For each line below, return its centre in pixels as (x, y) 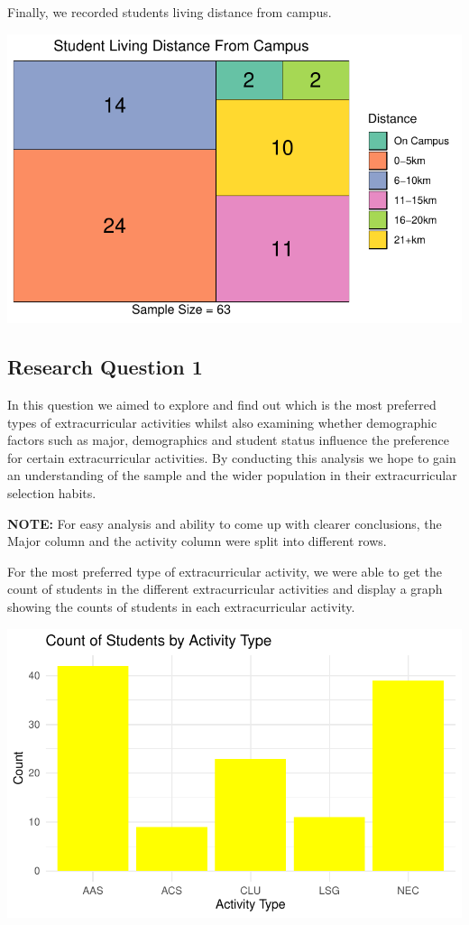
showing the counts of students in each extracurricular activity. (181, 607)
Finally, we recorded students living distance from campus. (170, 12)
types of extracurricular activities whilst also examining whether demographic (222, 422)
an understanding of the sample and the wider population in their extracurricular (232, 475)
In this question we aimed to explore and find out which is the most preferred (222, 405)
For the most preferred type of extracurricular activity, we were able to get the (225, 571)
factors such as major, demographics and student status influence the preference (228, 440)
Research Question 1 (105, 367)
